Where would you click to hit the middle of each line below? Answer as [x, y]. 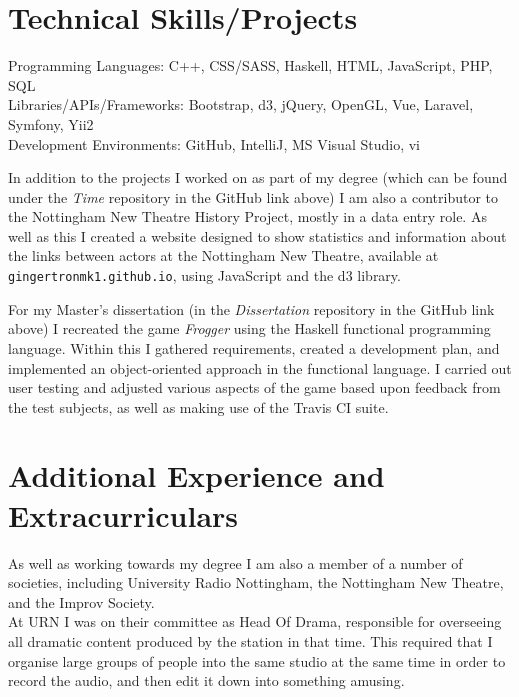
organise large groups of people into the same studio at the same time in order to [257, 660]
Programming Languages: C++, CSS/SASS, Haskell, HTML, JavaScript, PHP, [250, 65]
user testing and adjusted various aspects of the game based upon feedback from [254, 387]
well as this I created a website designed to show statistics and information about [257, 235]
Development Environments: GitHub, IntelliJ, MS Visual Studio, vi [214, 143]
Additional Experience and [196, 475]
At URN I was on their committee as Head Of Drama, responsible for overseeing [255, 621]
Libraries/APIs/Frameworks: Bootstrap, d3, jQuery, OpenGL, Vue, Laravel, [241, 104]
